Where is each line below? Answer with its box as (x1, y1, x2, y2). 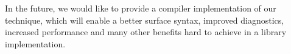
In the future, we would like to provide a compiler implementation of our (5, 2, 276, 14)
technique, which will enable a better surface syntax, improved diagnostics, (5, 13, 284, 26)
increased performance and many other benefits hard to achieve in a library (5, 25, 287, 38)
